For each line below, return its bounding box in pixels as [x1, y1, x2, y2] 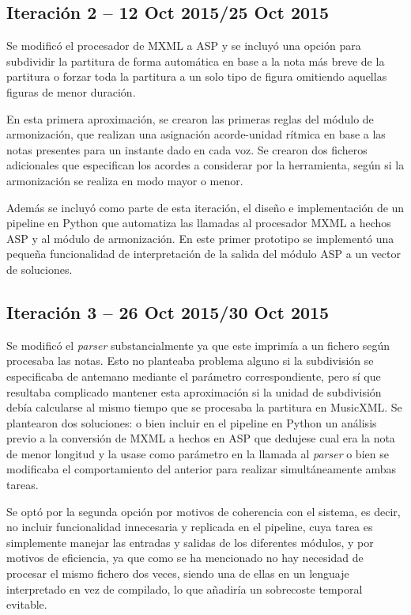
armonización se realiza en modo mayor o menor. [6, 172, 243, 188]
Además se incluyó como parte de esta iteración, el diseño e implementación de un [6, 199, 405, 215]
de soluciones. [6, 260, 73, 277]
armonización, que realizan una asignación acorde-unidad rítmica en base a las [6, 126, 386, 142]
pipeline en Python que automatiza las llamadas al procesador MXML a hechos [6, 214, 391, 231]
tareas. [6, 476, 39, 493]
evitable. [6, 596, 47, 613]
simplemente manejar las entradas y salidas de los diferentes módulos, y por [6, 533, 374, 550]
